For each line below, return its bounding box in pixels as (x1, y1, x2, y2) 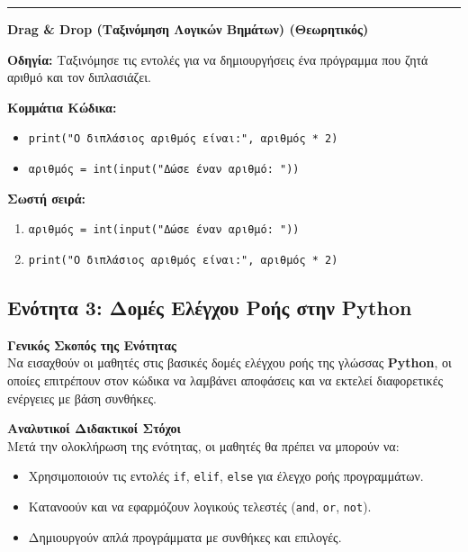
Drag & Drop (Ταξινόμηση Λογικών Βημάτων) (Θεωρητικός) (7, 20, 369, 38)
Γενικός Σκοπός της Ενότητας (7, 335, 176, 354)
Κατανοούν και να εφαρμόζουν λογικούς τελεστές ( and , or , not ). (28, 497, 372, 516)
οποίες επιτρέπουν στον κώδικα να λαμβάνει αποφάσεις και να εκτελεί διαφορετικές (7, 370, 444, 389)
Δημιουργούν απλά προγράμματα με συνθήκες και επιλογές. (28, 527, 342, 546)
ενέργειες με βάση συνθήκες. (7, 388, 157, 407)
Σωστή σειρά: (7, 188, 85, 207)
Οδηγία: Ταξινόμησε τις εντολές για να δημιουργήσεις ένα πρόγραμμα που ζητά (7, 50, 428, 68)
